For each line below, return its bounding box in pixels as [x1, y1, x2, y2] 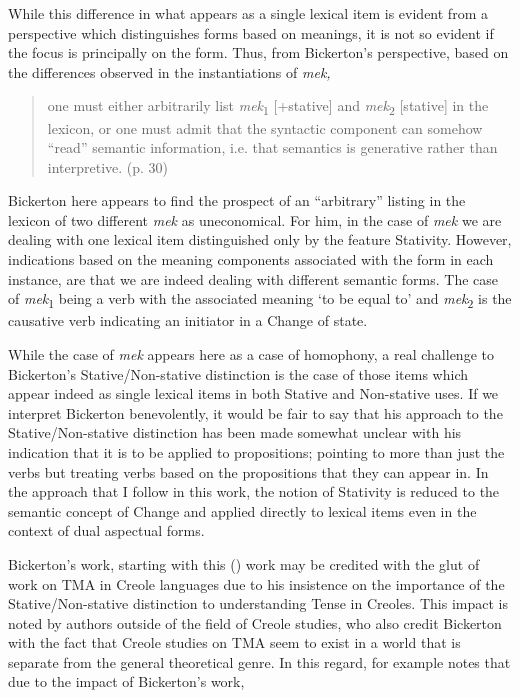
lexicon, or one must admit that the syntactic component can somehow [47, 117, 483, 138]
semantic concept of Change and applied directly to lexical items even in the [8, 500, 477, 521]
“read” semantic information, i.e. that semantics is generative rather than [47, 137, 498, 158]
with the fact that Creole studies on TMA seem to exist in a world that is [8, 632, 461, 653]
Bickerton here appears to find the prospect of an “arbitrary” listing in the [8, 190, 466, 211]
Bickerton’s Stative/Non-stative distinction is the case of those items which [8, 363, 468, 384]
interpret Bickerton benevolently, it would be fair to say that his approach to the [8, 402, 503, 423]
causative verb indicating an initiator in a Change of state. [8, 310, 368, 331]
